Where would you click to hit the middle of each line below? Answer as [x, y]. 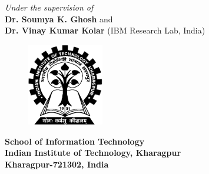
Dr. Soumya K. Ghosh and [59, 19]
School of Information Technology [75, 141]
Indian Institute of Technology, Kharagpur [93, 153]
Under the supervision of [49, 7]
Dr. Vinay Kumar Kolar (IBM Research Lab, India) [105, 30]
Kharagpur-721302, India [57, 164]
